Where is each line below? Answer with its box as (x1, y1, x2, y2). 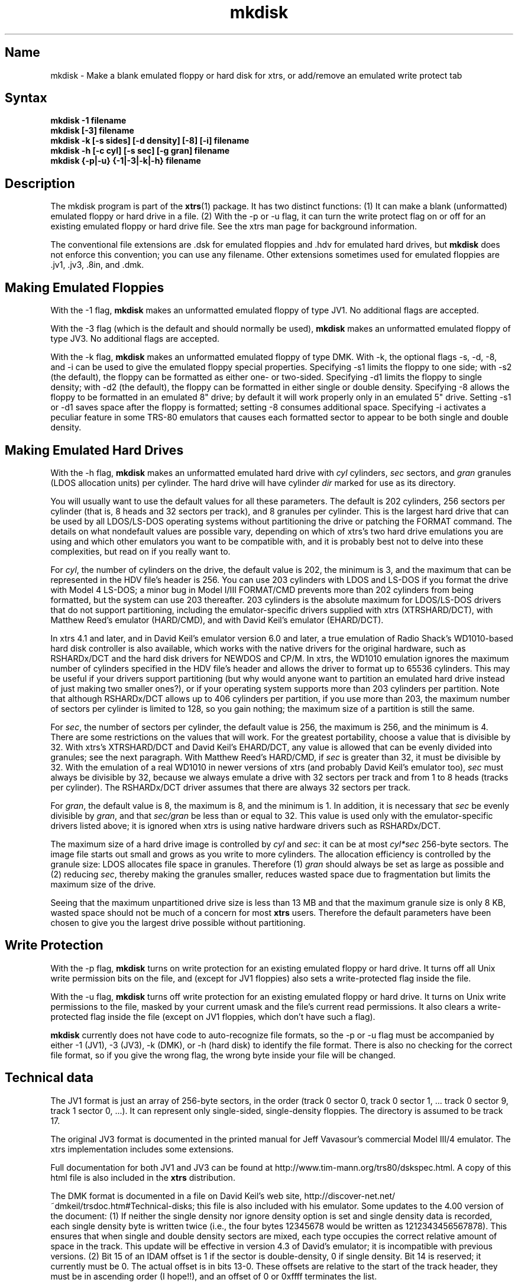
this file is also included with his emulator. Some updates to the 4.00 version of (197, 1200, 504, 1211)
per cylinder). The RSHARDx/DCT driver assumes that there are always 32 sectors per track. (50, 782, 411, 792)
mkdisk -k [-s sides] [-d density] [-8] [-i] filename (50, 135, 250, 146)
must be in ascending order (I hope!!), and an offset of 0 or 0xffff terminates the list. (50, 1271, 377, 1281)
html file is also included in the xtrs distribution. (50, 1172, 235, 1183)
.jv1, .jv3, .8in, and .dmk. (50, 260, 144, 270)
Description (5, 176, 75, 191)
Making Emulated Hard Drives (5, 442, 184, 458)
